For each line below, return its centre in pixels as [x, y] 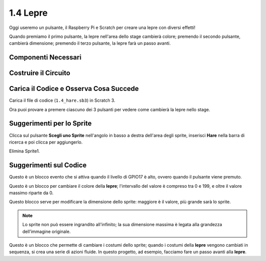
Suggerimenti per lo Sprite [50, 124]
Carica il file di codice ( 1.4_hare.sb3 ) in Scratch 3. [62, 100]
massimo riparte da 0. [31, 193]
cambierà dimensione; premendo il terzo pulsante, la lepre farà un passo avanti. [90, 43]
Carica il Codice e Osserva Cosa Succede [74, 89]
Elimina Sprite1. [25, 151]
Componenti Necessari [45, 57]
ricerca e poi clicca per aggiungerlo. [46, 142]
